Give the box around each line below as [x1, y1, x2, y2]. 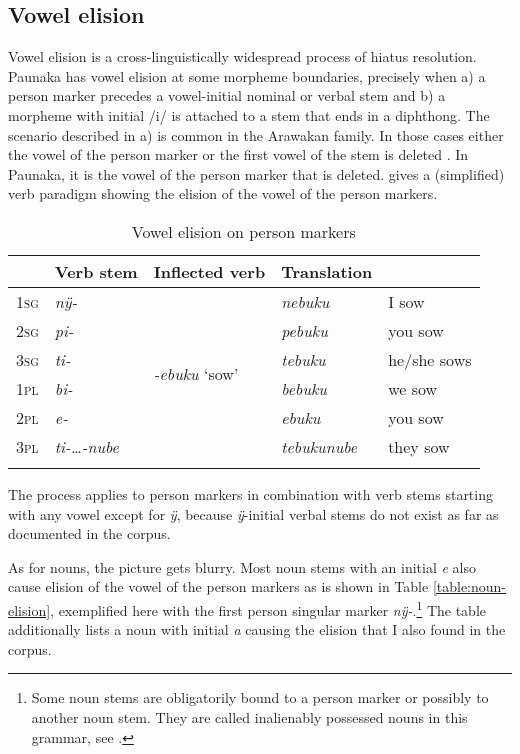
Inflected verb [153, 259, 266, 283]
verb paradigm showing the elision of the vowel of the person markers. [8, 183, 438, 204]
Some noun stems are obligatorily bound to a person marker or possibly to [31, 687, 489, 708]
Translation [281, 259, 373, 283]
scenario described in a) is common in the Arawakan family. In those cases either [8, 124, 504, 145]
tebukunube [281, 434, 358, 458]
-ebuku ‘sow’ [153, 362, 239, 386]
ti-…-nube [54, 434, 119, 458]
